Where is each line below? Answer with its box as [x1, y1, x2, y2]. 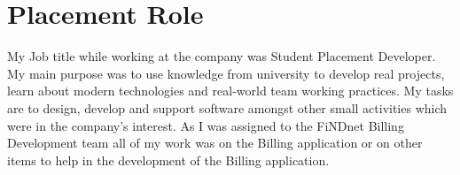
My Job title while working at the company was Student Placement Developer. [7, 47, 436, 65]
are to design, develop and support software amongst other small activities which [7, 98, 448, 117]
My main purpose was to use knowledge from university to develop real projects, [7, 64, 445, 82]
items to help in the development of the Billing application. [7, 150, 330, 169]
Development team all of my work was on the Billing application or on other [7, 133, 423, 152]
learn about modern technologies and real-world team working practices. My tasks [7, 81, 454, 100]
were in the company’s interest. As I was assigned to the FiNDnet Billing [7, 116, 404, 134]
